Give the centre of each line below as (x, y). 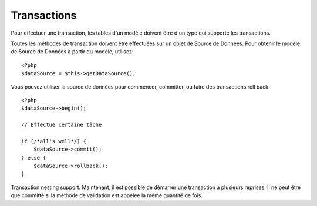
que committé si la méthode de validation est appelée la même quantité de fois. (107, 195)
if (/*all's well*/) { (54, 141)
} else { (34, 158)
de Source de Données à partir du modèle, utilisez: (72, 52)
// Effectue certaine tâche (62, 125)
